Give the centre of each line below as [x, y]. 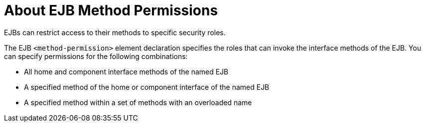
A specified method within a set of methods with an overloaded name [138, 102]
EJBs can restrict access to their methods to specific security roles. [115, 32]
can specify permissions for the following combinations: [96, 56]
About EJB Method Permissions [111, 10]
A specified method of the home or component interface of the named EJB [147, 87]
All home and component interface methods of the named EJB [126, 71]
